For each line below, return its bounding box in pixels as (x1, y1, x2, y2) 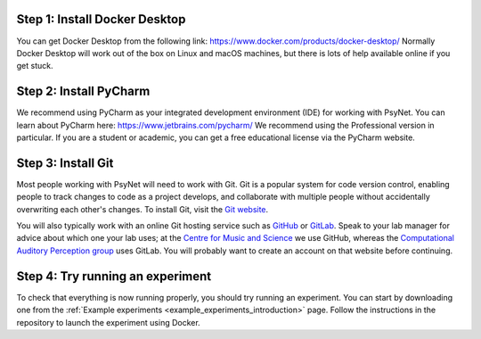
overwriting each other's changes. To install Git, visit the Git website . (16, 203, 269, 214)
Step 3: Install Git (16, 155, 114, 170)
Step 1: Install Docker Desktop (16, 12, 186, 27)
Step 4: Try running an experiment (16, 269, 212, 284)
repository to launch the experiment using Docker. (16, 317, 200, 327)
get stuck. (16, 61, 53, 71)
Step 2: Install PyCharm (16, 84, 151, 99)
